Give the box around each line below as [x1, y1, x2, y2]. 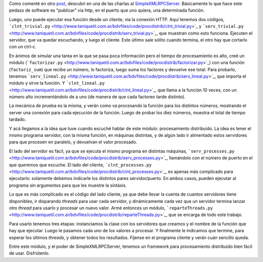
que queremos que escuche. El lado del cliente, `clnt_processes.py [9, 162, 152, 168]
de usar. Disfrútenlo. [9, 250, 50, 256]
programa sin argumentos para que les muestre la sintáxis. [9, 182, 127, 188]
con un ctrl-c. [9, 44, 37, 50]
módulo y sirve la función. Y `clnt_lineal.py [9, 80, 105, 86]
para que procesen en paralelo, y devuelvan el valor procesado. [9, 139, 137, 145]
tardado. [9, 116, 26, 122]
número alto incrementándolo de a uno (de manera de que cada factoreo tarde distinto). [9, 94, 186, 100]
